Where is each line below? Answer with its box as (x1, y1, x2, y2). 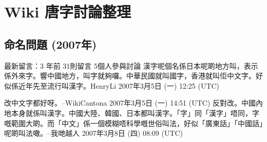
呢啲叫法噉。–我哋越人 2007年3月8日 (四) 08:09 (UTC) (4, 128, 183, 138)
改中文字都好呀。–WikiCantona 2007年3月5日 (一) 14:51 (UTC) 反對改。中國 (4, 97, 256, 108)
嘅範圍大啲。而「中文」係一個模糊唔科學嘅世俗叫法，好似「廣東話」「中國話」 (4, 117, 263, 128)
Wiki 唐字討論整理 (4, 1, 131, 22)
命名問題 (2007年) (4, 36, 97, 52)
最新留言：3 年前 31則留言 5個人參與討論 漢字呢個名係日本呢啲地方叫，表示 (4, 60, 258, 71)
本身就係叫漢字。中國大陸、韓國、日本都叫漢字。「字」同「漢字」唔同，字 (11, 107, 259, 118)
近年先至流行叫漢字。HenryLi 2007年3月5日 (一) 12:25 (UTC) (18, 80, 220, 91)
